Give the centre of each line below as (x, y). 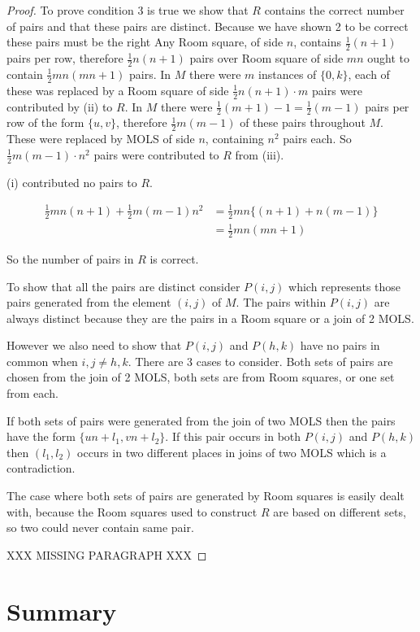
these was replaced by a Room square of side (118, 90)
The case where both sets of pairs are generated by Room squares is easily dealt (206, 496)
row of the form (45, 122)
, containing (234, 139)
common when (42, 361)
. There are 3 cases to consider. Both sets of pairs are (260, 361)
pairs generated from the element (89, 302)
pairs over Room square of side (266, 58)
